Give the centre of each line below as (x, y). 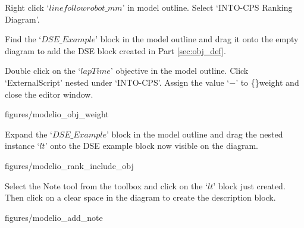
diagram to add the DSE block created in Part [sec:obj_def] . (115, 50)
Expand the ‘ (29, 134)
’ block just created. (249, 185)
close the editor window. (49, 94)
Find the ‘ (23, 39)
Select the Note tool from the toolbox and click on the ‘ (106, 185)
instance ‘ (22, 146)
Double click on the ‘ (43, 71)
